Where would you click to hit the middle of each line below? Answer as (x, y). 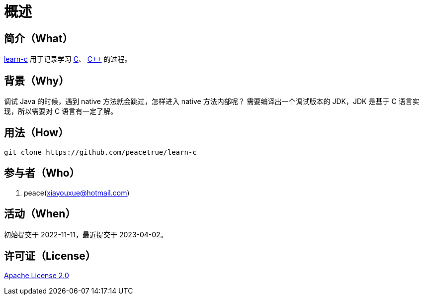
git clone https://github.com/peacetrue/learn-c (100, 152)
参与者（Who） (42, 173)
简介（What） (39, 38)
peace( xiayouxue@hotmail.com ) (77, 193)
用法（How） (37, 133)
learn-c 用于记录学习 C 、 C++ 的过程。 (68, 59)
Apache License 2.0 (37, 276)
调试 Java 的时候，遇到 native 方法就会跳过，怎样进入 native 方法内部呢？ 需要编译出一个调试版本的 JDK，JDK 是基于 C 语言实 (212, 101)
